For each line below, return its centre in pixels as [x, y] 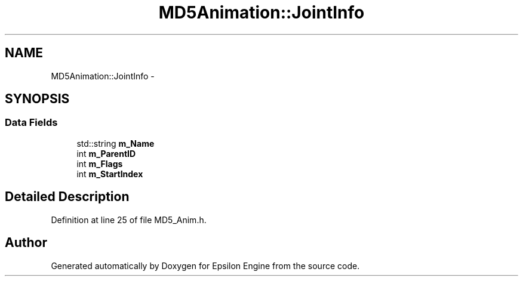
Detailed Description [67, 197]
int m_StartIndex [110, 174]
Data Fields [31, 123]
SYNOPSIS [37, 99]
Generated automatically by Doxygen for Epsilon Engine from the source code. [205, 265]
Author [26, 243]
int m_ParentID [106, 153]
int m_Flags [100, 163]
